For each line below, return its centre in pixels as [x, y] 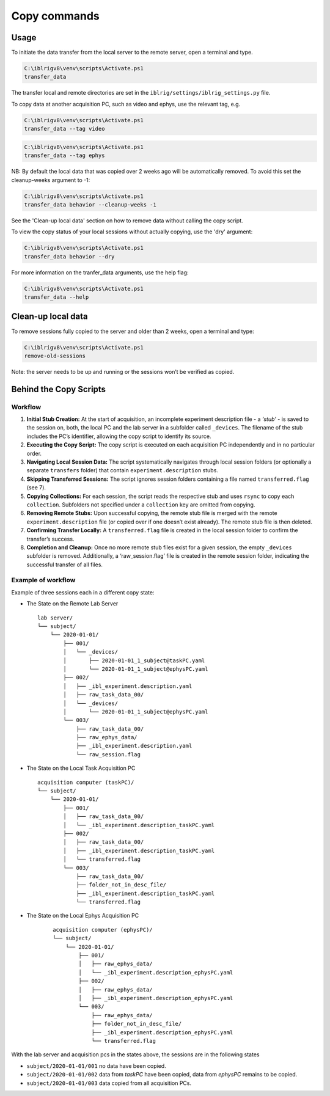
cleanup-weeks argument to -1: [51, 180]
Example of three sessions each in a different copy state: [83, 592]
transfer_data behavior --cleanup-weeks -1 [90, 204]
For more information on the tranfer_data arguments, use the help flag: [100, 272]
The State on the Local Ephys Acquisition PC [83, 916]
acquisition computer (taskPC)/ [86, 782]
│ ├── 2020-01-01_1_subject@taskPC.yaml [134, 660]
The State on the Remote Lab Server [72, 604]
